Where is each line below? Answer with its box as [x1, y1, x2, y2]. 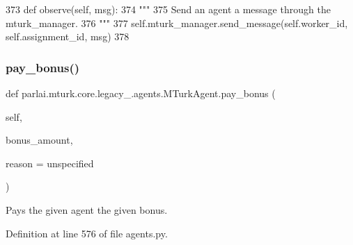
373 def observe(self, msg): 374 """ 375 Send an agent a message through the [6, 2, 331, 16]
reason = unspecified [6, 155, 94, 170]
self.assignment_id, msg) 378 [6, 29, 130, 44]
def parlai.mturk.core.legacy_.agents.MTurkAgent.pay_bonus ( [6, 86, 276, 100]
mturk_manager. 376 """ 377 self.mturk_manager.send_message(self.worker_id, [6, 15, 348, 30]
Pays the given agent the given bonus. [6, 202, 168, 217]
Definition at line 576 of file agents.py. [6, 226, 168, 240]
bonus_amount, [6, 133, 73, 147]
